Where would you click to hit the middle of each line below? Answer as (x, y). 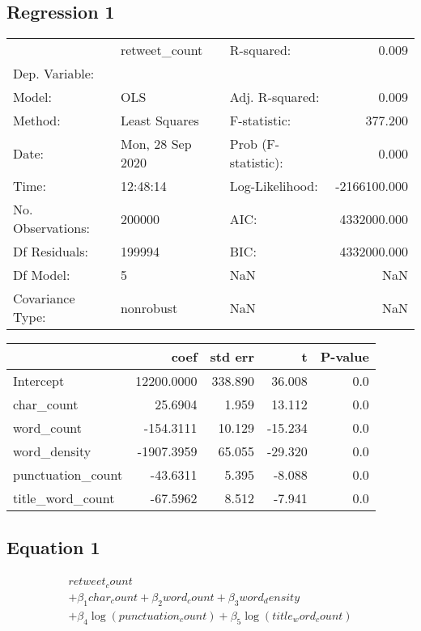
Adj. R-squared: (274, 97)
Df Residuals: (51, 252)
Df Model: (42, 275)
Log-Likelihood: (274, 186)
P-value (344, 357)
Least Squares (159, 121)
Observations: (51, 228)
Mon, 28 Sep (156, 144)
